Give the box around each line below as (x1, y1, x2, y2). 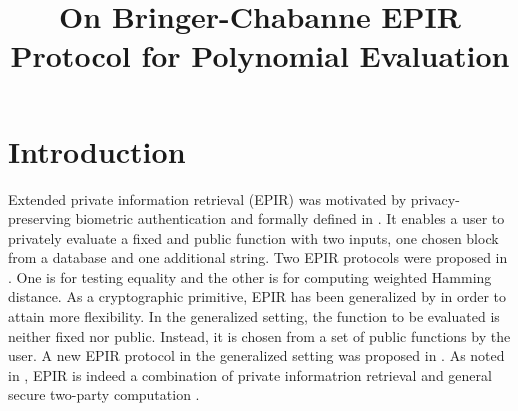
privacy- (410, 188, 460, 209)
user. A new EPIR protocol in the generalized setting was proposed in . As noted (8, 345, 505, 366)
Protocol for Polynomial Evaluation (10, 35, 510, 76)
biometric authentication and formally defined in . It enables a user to (75, 208, 505, 229)
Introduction (8, 130, 186, 171)
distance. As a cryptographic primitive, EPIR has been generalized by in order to (8, 286, 507, 307)
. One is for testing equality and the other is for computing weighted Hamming (8, 266, 492, 287)
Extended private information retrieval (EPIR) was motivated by (8, 188, 407, 209)
